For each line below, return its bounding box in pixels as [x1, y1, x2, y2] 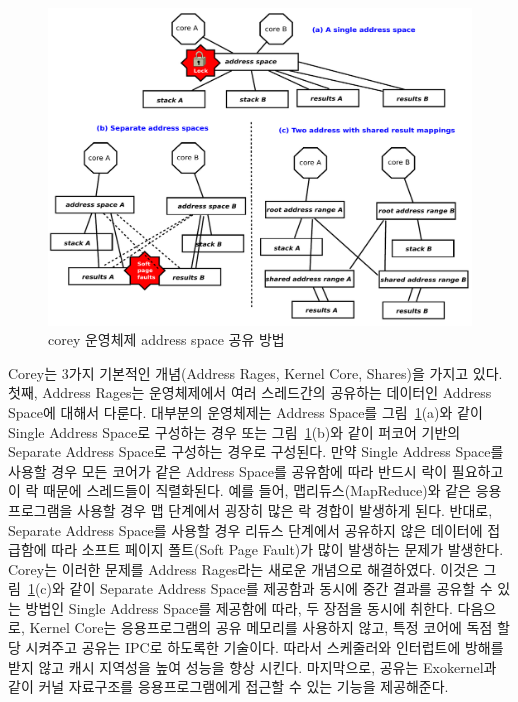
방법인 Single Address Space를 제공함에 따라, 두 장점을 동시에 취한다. [25, 597, 453, 618]
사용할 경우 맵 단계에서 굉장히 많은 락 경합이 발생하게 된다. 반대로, [77, 499, 493, 520]
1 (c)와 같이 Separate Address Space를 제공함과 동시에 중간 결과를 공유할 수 [27, 578, 493, 599]
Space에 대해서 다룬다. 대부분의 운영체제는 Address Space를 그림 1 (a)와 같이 [8, 401, 483, 422]
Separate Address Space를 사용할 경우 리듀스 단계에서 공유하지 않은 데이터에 [8, 519, 483, 540]
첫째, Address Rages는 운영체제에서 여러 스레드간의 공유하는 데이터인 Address [8, 382, 492, 403]
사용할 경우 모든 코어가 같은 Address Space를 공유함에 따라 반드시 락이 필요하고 [8, 460, 504, 481]
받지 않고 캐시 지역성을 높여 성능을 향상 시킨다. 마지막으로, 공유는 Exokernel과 [8, 656, 497, 677]
